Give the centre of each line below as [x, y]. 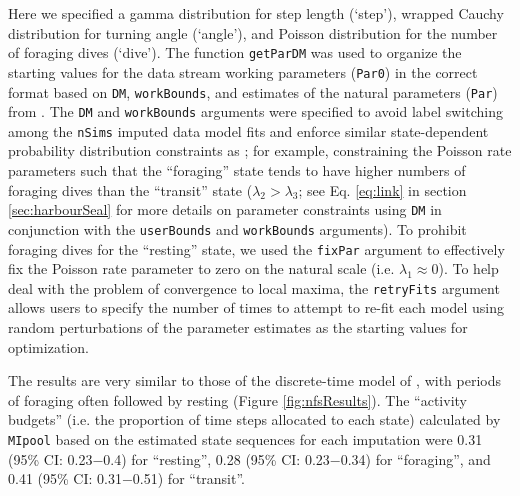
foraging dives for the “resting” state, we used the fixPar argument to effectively [256, 248]
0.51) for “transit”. [189, 478]
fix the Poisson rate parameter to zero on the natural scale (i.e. [201, 268]
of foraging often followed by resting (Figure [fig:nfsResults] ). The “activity [237, 399]
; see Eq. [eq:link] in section [382, 189]
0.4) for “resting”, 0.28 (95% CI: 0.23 [216, 458]
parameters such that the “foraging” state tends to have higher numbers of [237, 170]
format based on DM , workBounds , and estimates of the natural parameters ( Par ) [253, 91]
